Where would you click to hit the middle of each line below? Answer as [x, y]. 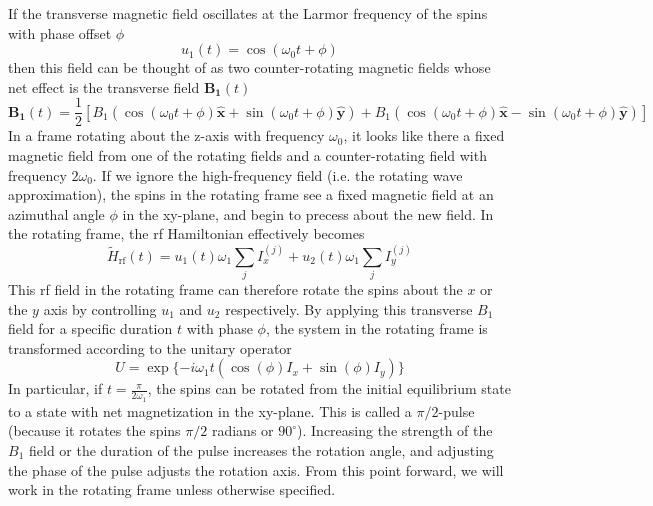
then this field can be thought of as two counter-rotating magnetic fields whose [249, 67]
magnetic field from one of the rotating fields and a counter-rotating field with [247, 155]
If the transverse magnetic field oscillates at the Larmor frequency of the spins [248, 13]
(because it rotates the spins [94, 430]
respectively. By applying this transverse [349, 308]
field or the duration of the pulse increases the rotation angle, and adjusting [261, 449]
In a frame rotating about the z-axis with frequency [166, 135]
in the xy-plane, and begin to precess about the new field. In [308, 213]
